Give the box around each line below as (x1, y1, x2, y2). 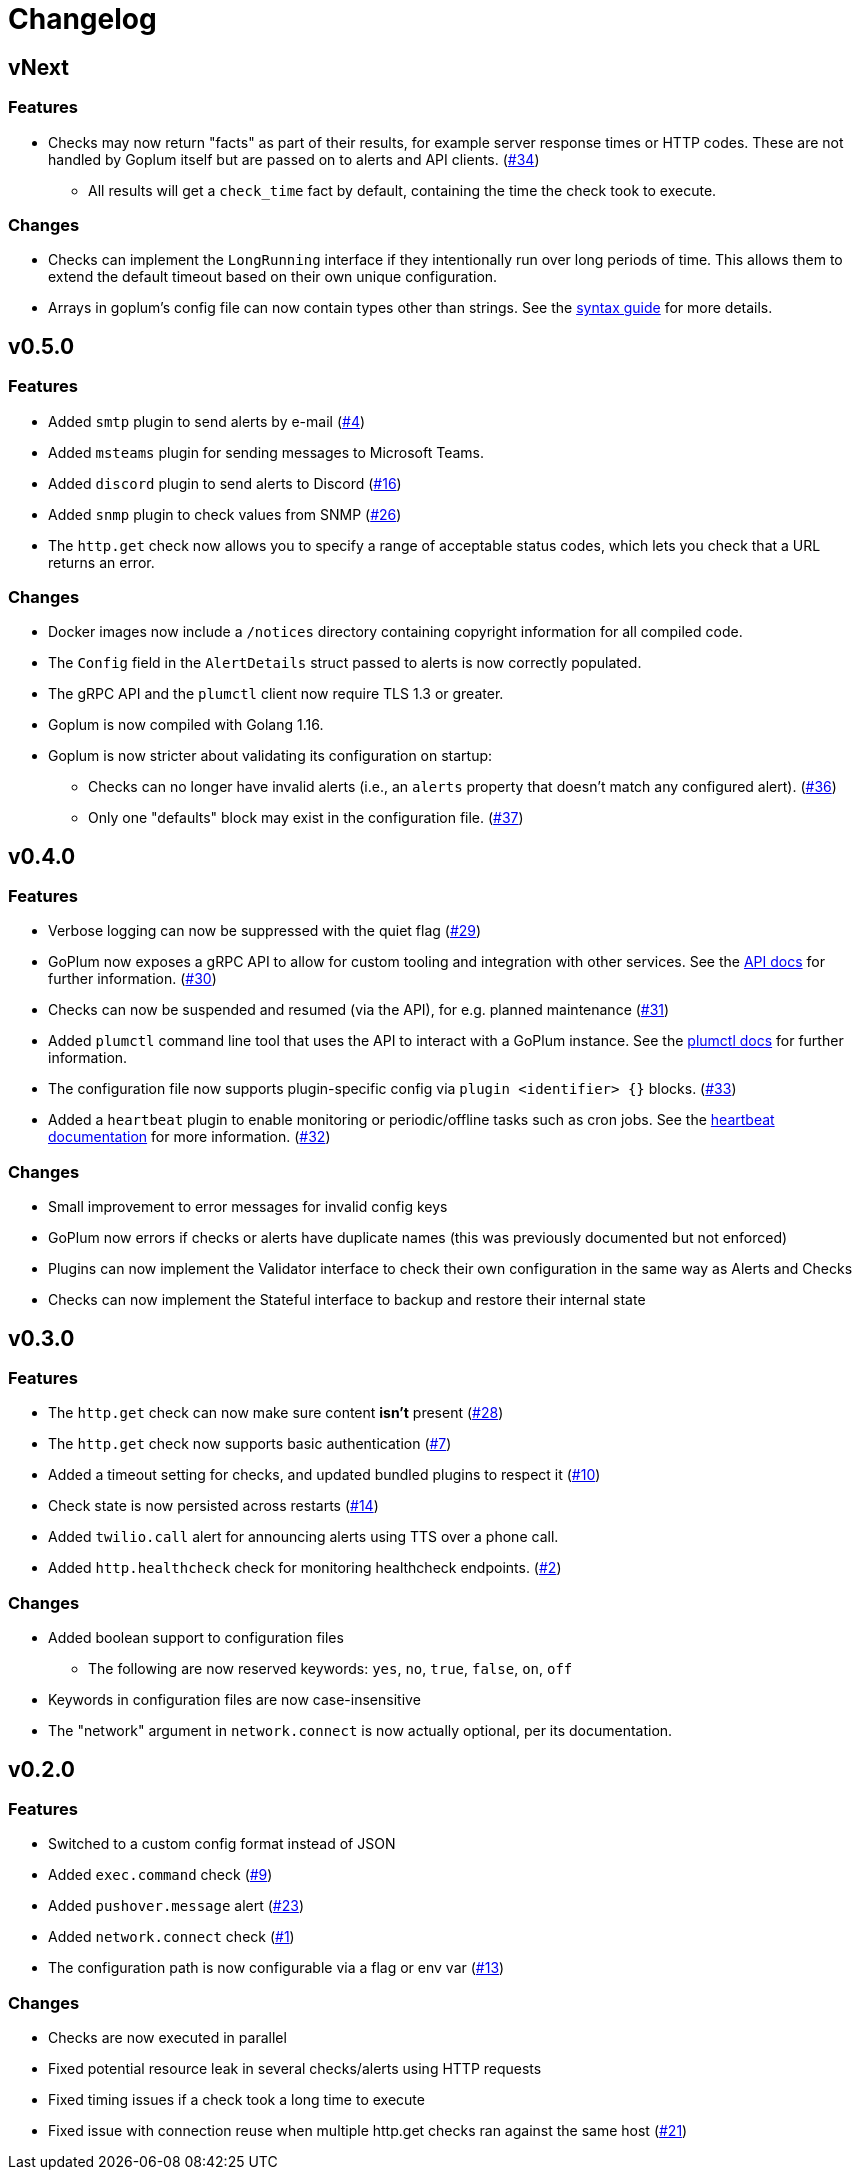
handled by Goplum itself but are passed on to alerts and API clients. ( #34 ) (48, 150, 540, 168)
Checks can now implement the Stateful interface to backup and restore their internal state (48, 1291, 646, 1309)
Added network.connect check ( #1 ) (48, 1928, 295, 1946)
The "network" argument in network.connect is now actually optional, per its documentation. (48, 1722, 673, 1740)
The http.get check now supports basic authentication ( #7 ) (48, 1435, 452, 1453)
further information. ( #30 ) (48, 970, 217, 988)
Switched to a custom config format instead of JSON (48, 1835, 396, 1853)
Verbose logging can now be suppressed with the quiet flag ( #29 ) (48, 922, 482, 940)
